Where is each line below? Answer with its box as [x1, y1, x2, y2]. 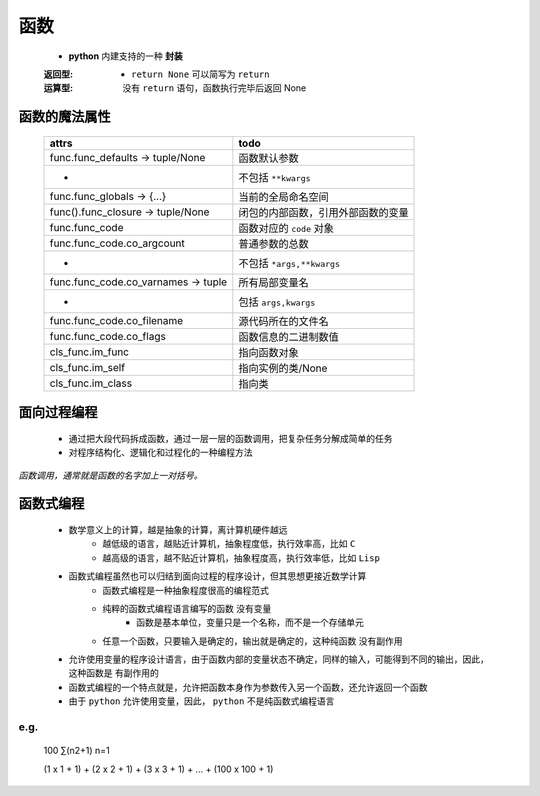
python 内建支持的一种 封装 [68, 50, 184, 62]
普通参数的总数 [238, 236, 309, 250]
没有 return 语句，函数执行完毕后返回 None [122, 82, 307, 94]
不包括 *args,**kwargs [238, 256, 340, 270]
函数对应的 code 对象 [238, 221, 334, 235]
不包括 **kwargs [238, 170, 311, 184]
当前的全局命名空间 [238, 190, 329, 204]
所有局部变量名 [238, 275, 309, 289]
